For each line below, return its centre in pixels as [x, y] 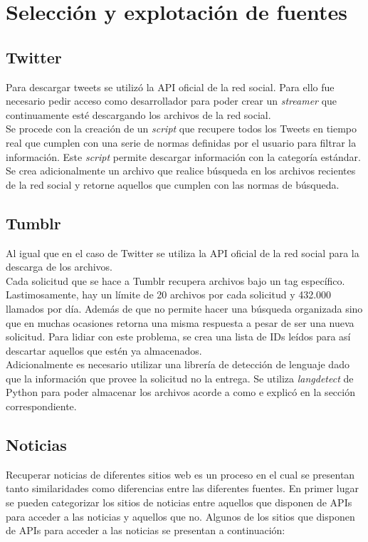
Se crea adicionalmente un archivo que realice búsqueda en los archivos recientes [181, 171]
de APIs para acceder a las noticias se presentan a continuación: [146, 530]
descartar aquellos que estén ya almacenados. [104, 350]
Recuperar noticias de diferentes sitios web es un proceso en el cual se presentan [180, 474]
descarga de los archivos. [59, 267]
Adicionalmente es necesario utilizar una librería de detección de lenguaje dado [178, 364]
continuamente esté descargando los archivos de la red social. [138, 114]
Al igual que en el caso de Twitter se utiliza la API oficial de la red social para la [183, 252]
